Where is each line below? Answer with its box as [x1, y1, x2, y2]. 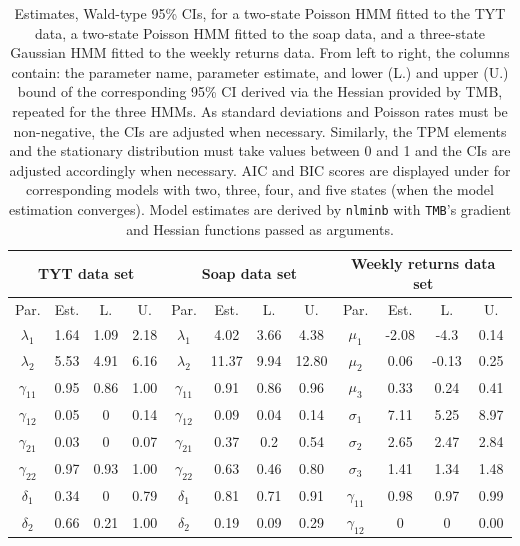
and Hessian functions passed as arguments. [126, 218, 394, 239]
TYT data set [38, 262, 135, 283]
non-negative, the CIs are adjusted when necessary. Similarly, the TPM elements [13, 120, 507, 141]
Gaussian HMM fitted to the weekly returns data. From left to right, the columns [10, 42, 510, 63]
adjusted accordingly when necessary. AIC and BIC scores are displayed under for [9, 159, 511, 180]
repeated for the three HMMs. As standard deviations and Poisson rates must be [12, 100, 508, 121]
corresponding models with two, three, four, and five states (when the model [26, 179, 494, 200]
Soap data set [201, 262, 298, 283]
